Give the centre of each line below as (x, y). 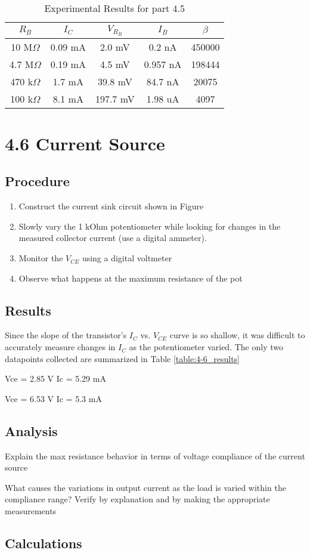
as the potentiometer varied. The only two (206, 347)
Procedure (37, 181)
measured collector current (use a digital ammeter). (113, 238)
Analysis (31, 430)
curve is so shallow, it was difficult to (237, 335)
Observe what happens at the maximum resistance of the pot (131, 278)
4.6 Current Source (85, 143)
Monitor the (41, 258)
